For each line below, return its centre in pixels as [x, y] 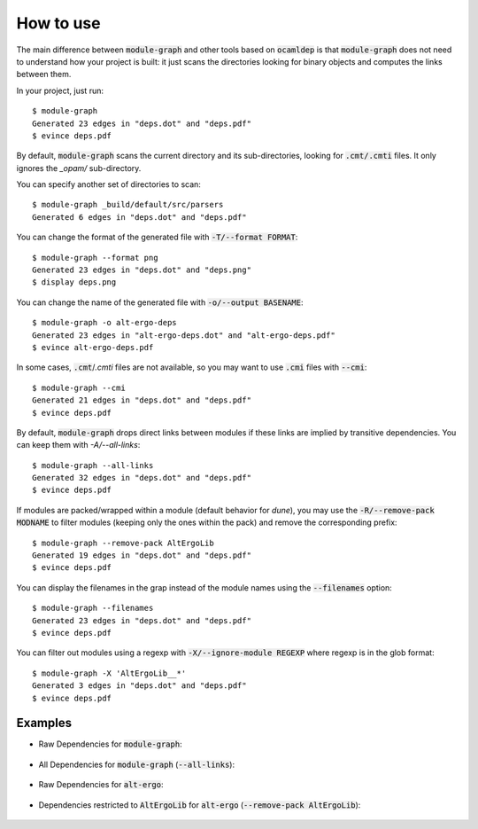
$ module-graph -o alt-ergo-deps [104, 323]
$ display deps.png [74, 282]
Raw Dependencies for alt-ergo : [101, 785]
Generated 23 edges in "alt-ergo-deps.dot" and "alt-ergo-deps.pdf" [184, 335]
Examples [44, 723]
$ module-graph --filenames [93, 608]
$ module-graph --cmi [79, 387]
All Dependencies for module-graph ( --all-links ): [136, 764]
